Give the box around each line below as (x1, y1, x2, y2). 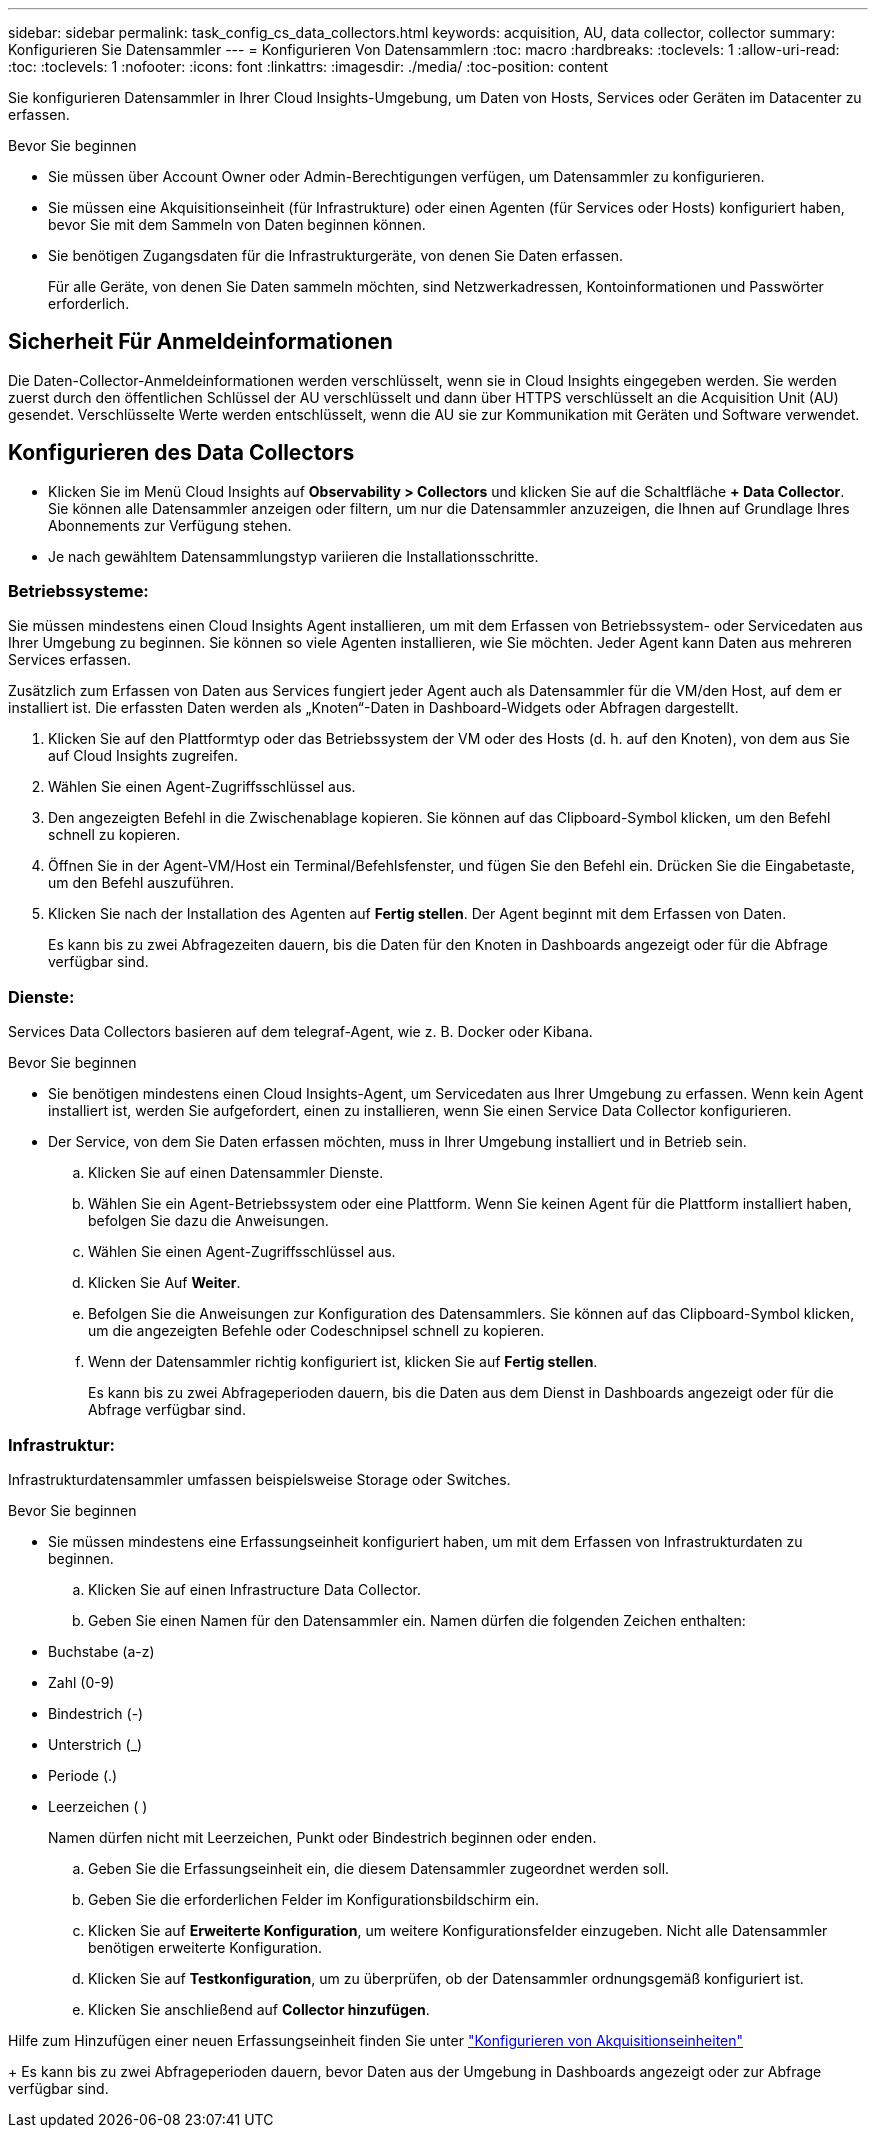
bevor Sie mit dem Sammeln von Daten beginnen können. (48, 216, 426, 233)
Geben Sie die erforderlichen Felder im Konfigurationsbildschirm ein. (88, 1890, 540, 1908)
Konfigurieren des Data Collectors (8, 440, 355, 466)
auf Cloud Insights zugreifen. (48, 747, 238, 765)
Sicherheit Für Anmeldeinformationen (8, 329, 393, 355)
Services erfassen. (8, 651, 132, 669)
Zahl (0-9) (48, 1673, 115, 1691)
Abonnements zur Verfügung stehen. (48, 516, 292, 534)
